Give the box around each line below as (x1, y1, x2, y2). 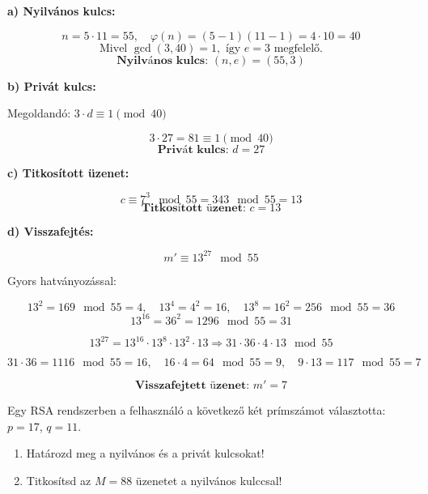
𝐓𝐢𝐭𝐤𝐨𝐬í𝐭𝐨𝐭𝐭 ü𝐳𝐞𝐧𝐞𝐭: (141, 202, 246, 214)
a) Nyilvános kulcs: (7, 2, 116, 19)
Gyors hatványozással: (7, 271, 117, 288)
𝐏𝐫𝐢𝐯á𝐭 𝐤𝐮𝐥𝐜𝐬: (157, 143, 229, 155)
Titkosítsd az (26, 471, 91, 488)
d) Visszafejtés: (7, 222, 94, 239)
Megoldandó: (7, 104, 71, 121)
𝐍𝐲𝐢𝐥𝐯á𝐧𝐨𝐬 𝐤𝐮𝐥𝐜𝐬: (117, 54, 209, 66)
